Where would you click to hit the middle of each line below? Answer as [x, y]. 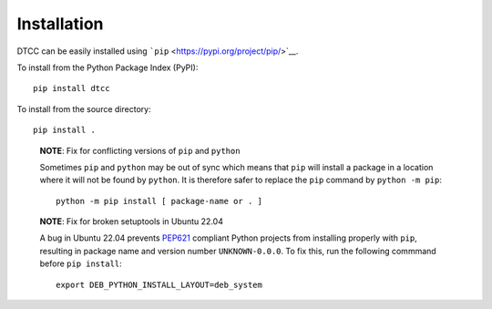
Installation [60, 24]
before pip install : [81, 263]
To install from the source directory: [84, 108]
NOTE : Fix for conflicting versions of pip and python [140, 150]
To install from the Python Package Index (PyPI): [108, 67]
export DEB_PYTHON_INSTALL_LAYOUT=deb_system [159, 284]
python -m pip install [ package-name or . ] [159, 201]
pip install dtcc [72, 88]
